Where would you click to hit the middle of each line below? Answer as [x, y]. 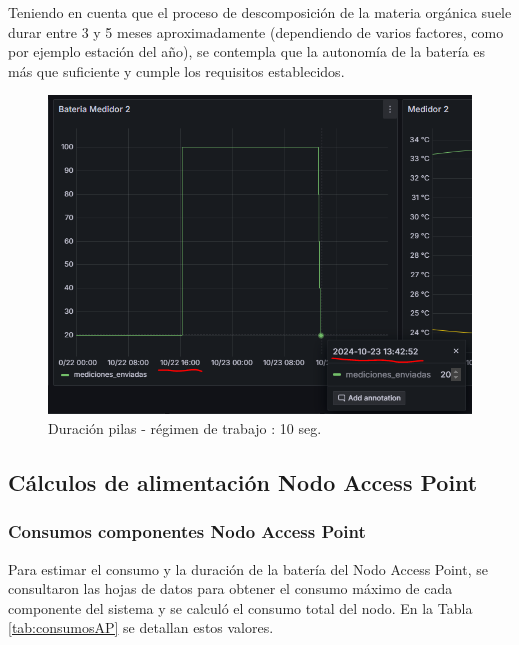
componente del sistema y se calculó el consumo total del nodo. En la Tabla [240, 607]
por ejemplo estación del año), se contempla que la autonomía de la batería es [247, 51]
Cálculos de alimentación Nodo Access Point [243, 481]
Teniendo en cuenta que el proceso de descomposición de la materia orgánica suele [260, 12]
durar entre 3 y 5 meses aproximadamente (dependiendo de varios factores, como [256, 31]
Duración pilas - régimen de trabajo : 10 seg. [185, 428]
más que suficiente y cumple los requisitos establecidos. [176, 70]
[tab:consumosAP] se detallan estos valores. [141, 627]
